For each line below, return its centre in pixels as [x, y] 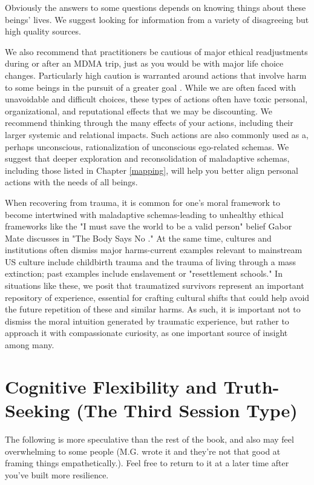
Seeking [38, 410]
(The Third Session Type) [187, 410]
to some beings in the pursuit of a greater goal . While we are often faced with [151, 87]
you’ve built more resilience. [57, 474]
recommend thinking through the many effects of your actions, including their [149, 123]
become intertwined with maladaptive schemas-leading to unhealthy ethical [144, 214]
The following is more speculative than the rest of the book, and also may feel [149, 439]
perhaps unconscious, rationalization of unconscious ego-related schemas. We [147, 146]
